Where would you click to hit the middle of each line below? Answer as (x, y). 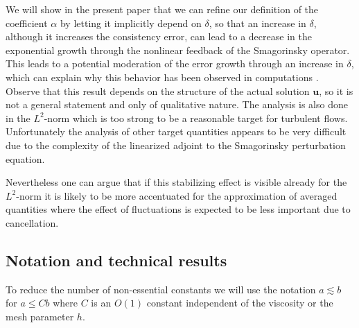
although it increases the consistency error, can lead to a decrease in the (159, 36)
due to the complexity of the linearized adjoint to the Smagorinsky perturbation (176, 145)
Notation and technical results (116, 260)
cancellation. (32, 222)
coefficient (27, 23)
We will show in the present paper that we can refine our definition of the (162, 9)
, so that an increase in (257, 23)
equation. (25, 158)
